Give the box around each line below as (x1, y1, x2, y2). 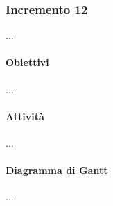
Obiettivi (6, 55, 49, 70)
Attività (6, 109, 44, 123)
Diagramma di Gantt (6, 163, 108, 177)
